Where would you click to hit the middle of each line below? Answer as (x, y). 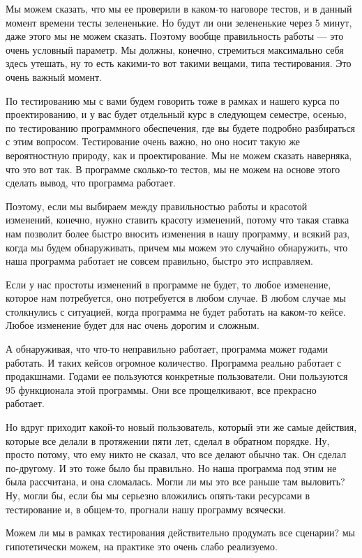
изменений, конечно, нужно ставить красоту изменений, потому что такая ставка (178, 220)
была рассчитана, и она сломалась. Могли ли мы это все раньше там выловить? (175, 482)
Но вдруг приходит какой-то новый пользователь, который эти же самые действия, (181, 427)
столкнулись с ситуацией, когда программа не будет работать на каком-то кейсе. (176, 311)
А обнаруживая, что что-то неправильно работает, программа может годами (167, 349)
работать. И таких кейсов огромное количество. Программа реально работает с (174, 362)
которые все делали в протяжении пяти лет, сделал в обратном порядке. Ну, (168, 440)
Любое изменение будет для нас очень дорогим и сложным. (133, 325)
